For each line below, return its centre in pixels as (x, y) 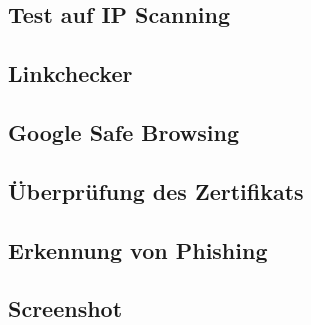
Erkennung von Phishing (138, 249)
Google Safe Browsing (124, 131)
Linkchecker (70, 73)
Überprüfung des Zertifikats (156, 190)
